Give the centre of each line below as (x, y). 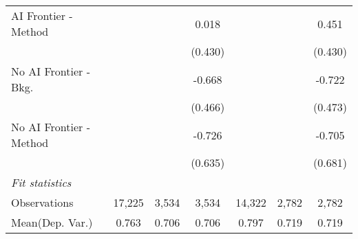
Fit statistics (41, 182)
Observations (42, 202)
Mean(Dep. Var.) (52, 222)
